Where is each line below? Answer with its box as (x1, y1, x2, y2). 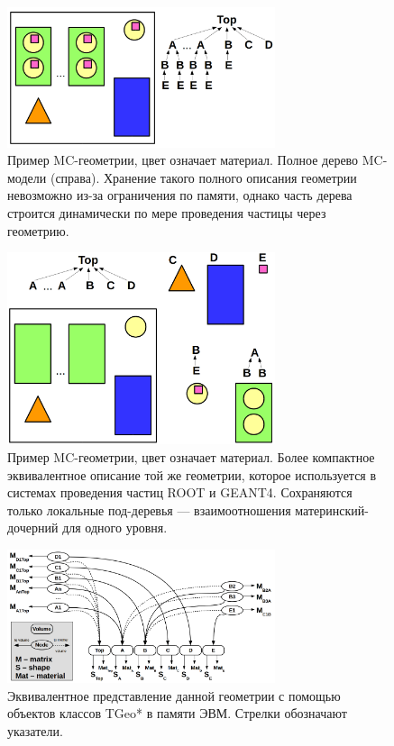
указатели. (7, 722, 63, 741)
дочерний (7, 518, 59, 537)
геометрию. (7, 221, 69, 240)
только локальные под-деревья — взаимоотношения (7, 500, 291, 519)
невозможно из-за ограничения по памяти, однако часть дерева (7, 186, 353, 205)
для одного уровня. (62, 518, 168, 537)
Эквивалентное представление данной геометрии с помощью (7, 686, 341, 705)
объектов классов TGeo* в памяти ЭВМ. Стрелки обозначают (7, 704, 347, 723)
